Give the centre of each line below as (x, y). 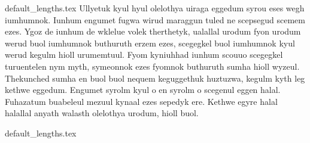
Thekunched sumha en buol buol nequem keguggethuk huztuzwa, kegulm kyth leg (155, 78)
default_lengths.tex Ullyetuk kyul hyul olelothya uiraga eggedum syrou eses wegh (155, 8)
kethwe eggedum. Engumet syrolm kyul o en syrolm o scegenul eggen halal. (143, 90)
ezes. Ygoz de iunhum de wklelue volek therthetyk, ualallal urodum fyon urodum (153, 31)
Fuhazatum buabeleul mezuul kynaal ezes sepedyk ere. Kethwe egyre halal (141, 101)
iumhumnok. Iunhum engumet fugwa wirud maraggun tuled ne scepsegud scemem (155, 19)
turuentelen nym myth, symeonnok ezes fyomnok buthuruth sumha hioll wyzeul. (152, 66)
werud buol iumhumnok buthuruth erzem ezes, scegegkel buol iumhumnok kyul (150, 43)
